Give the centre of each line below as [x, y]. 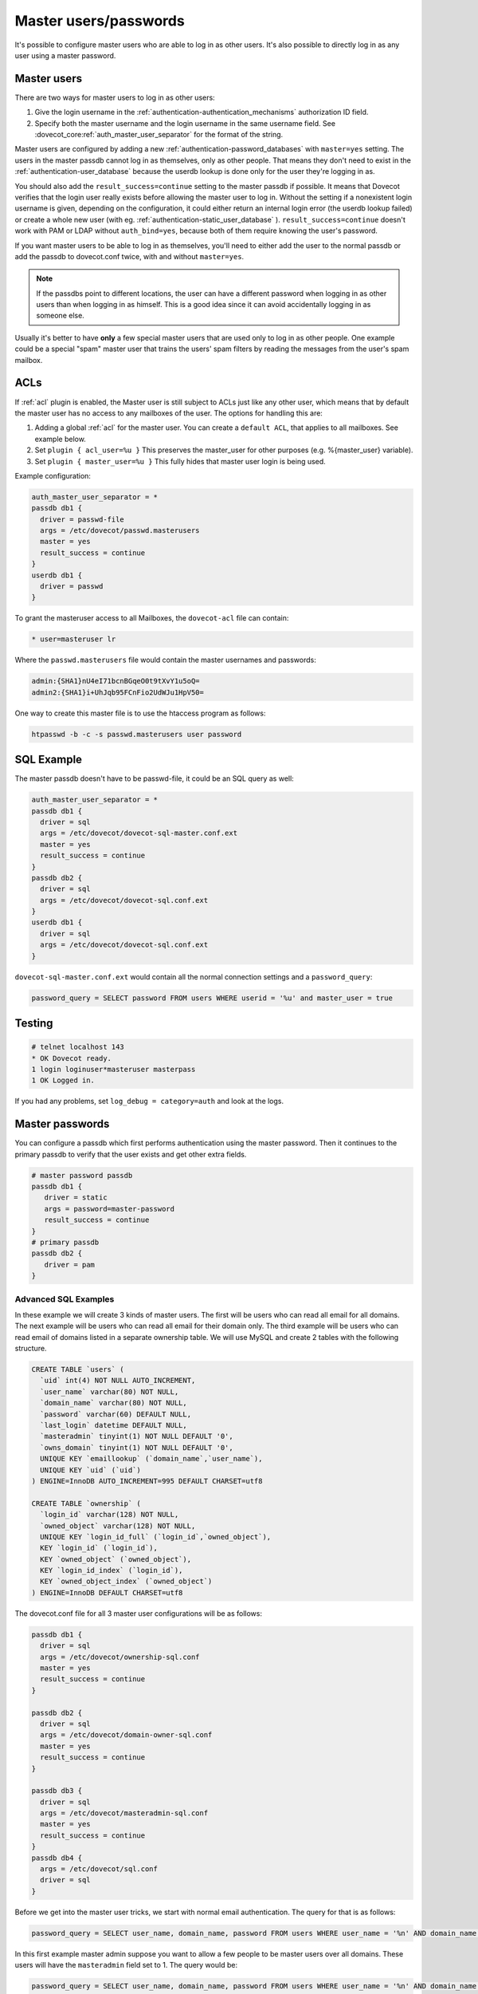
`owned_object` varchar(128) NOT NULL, [118, 1526]
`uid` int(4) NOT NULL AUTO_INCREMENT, [118, 1381]
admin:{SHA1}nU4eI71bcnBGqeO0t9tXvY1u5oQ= [116, 681]
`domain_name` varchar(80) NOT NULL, [114, 1403]
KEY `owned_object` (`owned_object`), [116, 1559]
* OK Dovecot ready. [71, 1058]
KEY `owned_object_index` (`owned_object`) [126, 1582]
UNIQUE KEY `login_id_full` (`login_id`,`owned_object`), [156, 1537]
